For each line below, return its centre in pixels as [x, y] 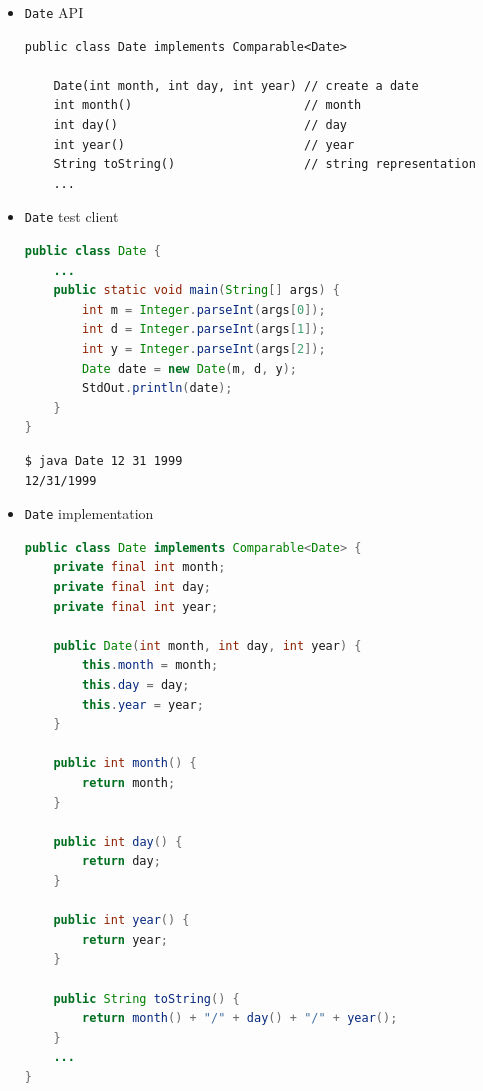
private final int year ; [136, 606]
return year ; [125, 939]
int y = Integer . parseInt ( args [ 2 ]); [204, 349]
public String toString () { [146, 998]
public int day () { [118, 841]
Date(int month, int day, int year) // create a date [236, 85]
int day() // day [200, 125]
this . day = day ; [136, 685]
